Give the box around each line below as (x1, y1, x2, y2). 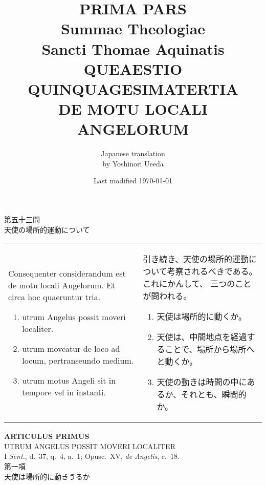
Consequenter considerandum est (8, 267, 126, 279)
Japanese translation (101, 148, 165, 159)
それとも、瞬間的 (181, 388, 247, 400)
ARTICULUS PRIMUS (4, 431, 90, 441)
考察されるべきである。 (167, 265, 257, 278)
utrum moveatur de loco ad (22, 342, 120, 354)
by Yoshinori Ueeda (102, 158, 164, 168)
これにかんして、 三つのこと (143, 278, 252, 290)
